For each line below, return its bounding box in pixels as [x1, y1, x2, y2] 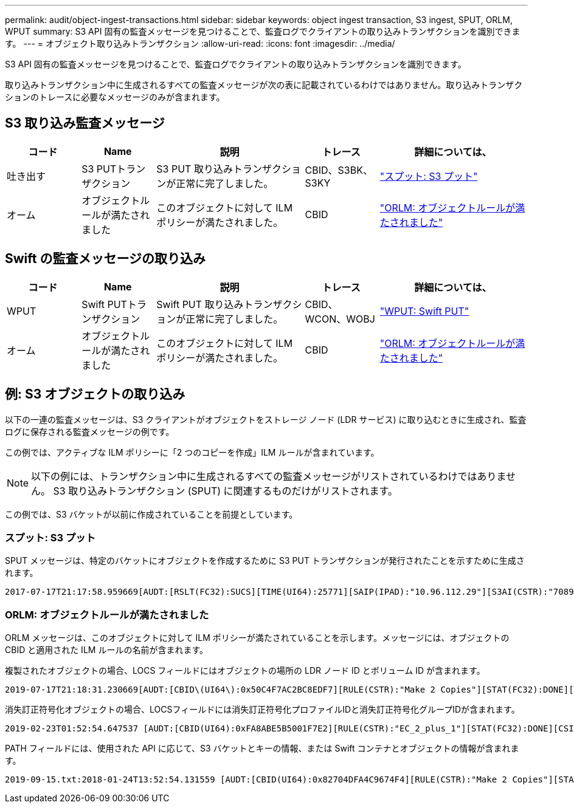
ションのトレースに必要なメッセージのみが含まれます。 [5, 92, 225, 102]
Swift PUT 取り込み [156, 298, 244, 310]
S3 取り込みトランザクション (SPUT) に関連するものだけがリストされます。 [53, 484, 398, 497]
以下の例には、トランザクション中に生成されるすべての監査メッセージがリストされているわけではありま [31, 470, 507, 482]
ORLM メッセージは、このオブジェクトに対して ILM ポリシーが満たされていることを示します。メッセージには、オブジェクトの [5, 632, 510, 643]
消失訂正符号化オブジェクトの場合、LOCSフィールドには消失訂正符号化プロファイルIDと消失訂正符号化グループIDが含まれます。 [5, 704, 520, 715]
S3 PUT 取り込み [156, 162, 233, 175]
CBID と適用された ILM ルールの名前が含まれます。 [5, 645, 208, 656]
